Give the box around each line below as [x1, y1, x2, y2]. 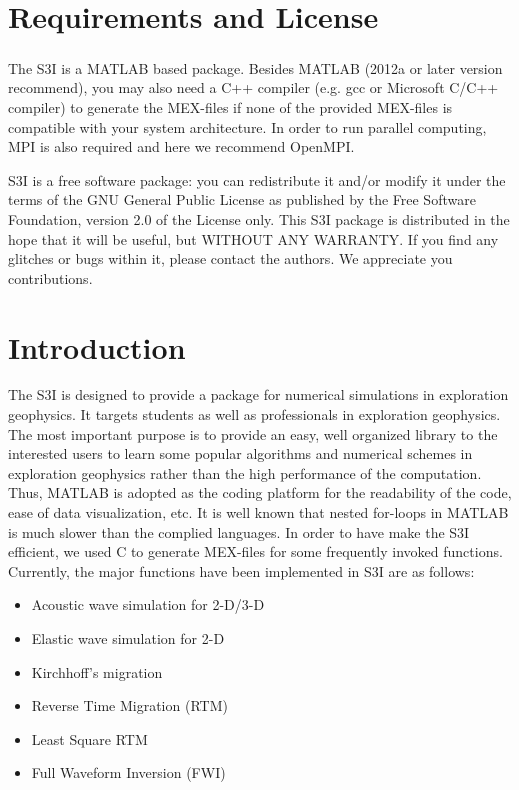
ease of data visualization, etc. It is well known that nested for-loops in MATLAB [8, 502, 509, 522]
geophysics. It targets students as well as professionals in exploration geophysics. [8, 404, 501, 425]
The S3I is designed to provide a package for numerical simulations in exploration [8, 384, 509, 405]
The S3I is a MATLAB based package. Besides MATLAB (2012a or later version [8, 57, 503, 78]
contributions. [8, 267, 93, 288]
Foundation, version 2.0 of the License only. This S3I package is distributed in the [8, 208, 510, 229]
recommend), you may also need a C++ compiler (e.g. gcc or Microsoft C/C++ [8, 77, 499, 98]
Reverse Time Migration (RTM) [31, 695, 228, 716]
